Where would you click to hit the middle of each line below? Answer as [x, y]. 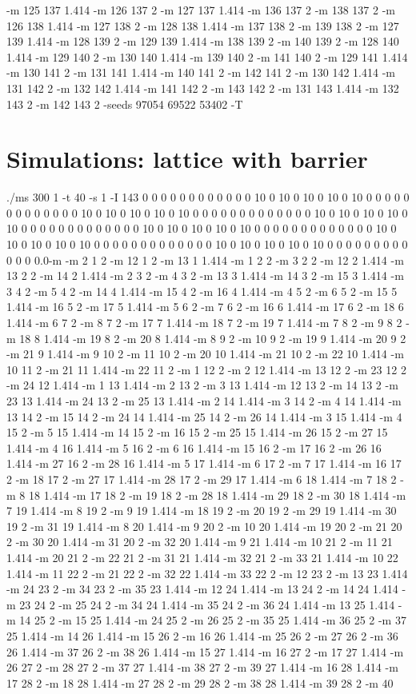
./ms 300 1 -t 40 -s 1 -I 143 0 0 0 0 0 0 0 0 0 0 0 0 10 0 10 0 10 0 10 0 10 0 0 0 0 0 [208, 197]
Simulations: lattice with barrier [187, 159]
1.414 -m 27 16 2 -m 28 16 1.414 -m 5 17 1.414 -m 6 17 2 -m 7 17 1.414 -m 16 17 [204, 463]
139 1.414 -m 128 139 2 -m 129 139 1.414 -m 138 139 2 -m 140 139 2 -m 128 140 [203, 41]
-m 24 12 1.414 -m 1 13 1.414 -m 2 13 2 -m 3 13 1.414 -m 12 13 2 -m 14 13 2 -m [202, 385]
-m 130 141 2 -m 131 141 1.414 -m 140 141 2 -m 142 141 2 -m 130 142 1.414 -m [201, 72]
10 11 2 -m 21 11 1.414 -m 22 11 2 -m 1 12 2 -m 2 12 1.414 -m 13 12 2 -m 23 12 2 [206, 369]
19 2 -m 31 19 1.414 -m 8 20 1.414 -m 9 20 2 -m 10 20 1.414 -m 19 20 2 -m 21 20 [204, 526]
